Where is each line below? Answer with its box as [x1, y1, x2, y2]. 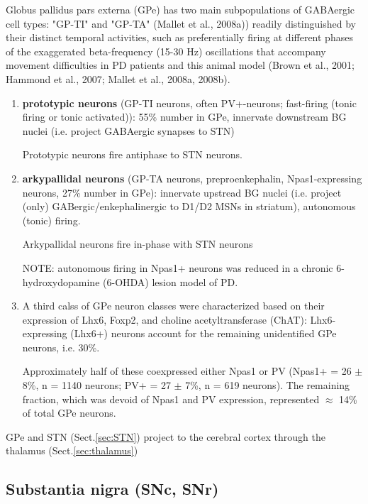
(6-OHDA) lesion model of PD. [103, 274, 238, 289]
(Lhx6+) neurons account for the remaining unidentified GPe [70, 326, 337, 341]
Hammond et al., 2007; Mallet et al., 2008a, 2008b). [6, 71, 230, 86]
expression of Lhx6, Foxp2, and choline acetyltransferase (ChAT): [22, 312, 307, 327]
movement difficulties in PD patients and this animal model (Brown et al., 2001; [6, 57, 355, 72]
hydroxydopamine [22, 274, 100, 289]
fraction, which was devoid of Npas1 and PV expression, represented [22, 391, 320, 406]
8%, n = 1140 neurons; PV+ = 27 [22, 378, 171, 393]
